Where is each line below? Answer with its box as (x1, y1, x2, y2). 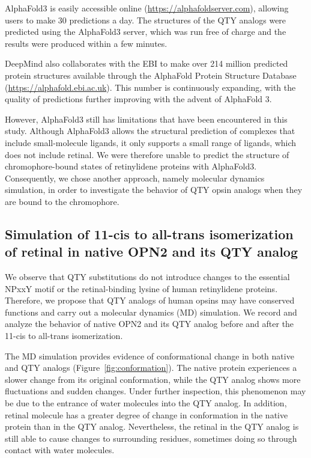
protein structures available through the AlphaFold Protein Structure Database (5, 69, 297, 81)
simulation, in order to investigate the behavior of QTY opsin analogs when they (5, 183, 303, 196)
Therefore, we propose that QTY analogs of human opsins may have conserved (5, 294, 295, 307)
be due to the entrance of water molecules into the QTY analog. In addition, (5, 397, 287, 409)
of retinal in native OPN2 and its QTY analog (5, 242, 298, 261)
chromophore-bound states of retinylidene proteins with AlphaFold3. (5, 160, 257, 173)
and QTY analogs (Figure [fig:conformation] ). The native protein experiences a (5, 361, 297, 374)
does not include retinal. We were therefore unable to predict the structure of (5, 148, 289, 160)
